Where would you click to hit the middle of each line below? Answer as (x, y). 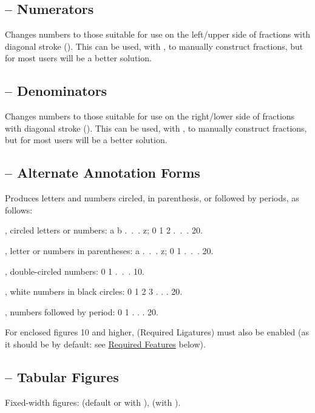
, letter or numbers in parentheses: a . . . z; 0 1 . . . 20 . (109, 250)
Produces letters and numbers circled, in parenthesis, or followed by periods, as (152, 198)
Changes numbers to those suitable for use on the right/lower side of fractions (150, 116)
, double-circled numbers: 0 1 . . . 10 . (75, 271)
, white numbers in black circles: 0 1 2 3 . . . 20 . (94, 291)
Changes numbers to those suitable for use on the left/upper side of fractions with (158, 34)
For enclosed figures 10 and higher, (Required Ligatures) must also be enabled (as (157, 332)
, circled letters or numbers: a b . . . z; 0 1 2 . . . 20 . (104, 230)
